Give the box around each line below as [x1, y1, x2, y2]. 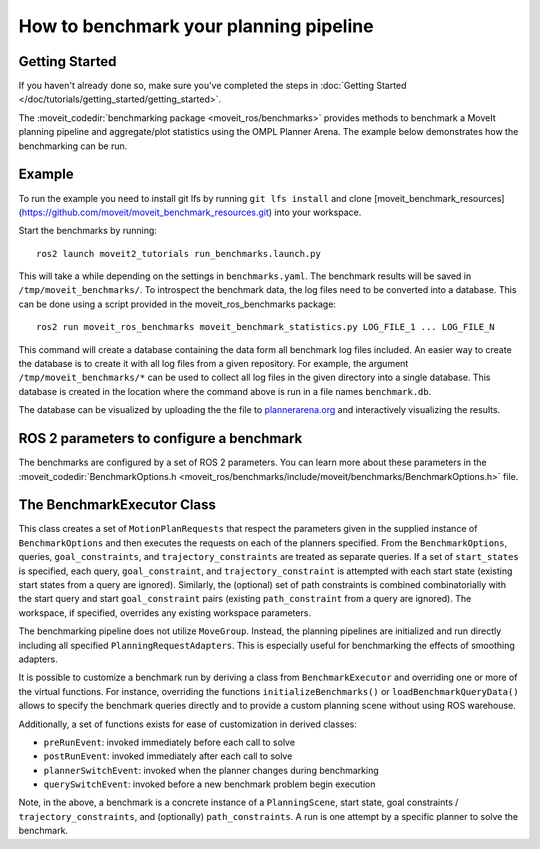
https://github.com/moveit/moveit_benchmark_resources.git [21, 206, 270, 218]
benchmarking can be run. [18, 140, 128, 152]
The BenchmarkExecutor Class [18, 496, 217, 514]
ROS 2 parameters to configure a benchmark [18, 430, 303, 447]
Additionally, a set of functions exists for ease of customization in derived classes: [18, 718, 357, 730]
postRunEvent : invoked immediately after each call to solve [43, 750, 293, 762]
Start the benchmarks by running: [18, 225, 157, 237]
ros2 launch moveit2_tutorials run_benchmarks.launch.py [36, 248, 322, 259]
